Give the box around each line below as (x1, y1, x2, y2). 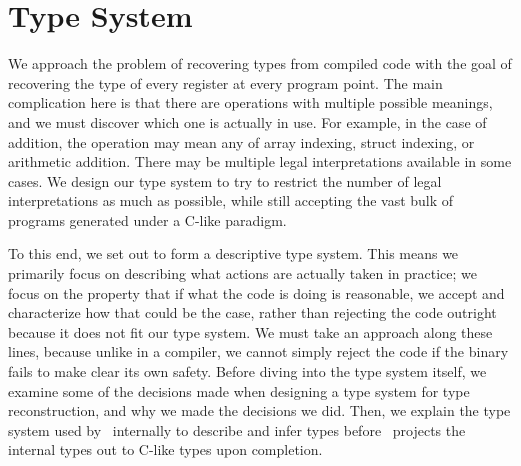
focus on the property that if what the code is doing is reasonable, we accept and (8, 282, 505, 303)
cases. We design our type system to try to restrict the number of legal (8, 170, 442, 191)
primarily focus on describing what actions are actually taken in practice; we (8, 263, 478, 284)
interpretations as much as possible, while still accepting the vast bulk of (8, 190, 454, 211)
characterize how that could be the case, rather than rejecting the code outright (8, 302, 497, 323)
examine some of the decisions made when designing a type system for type (8, 380, 470, 401)
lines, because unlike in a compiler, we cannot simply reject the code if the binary (8, 341, 509, 362)
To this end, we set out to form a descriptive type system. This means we (8, 243, 459, 264)
